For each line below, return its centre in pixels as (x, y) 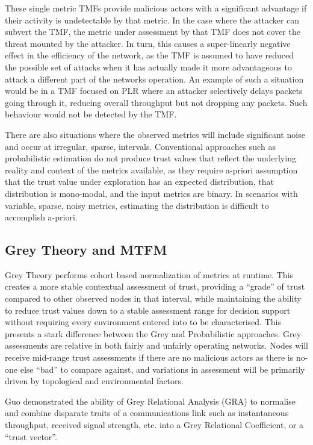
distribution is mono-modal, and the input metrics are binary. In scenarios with (151, 193)
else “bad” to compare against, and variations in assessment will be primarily (163, 369)
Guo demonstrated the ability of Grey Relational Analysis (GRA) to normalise (150, 401)
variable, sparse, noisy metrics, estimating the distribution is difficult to (137, 205)
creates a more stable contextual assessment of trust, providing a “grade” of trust (155, 286)
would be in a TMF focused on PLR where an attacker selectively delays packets (154, 91)
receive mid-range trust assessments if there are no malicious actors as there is (149, 357)
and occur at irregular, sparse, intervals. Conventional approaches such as (140, 146)
